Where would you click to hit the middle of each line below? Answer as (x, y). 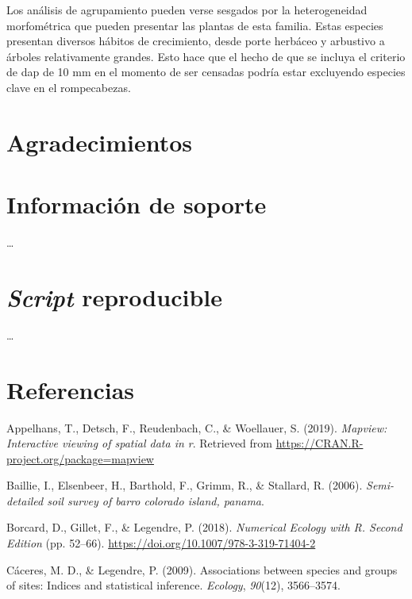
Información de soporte (137, 204)
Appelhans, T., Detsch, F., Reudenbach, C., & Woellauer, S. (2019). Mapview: (197, 427)
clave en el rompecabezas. (69, 87)
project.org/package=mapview (80, 458)
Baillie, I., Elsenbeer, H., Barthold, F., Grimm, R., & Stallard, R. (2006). (185, 485)
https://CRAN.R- (320, 443)
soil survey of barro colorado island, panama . (156, 500)
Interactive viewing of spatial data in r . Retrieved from (139, 443)
